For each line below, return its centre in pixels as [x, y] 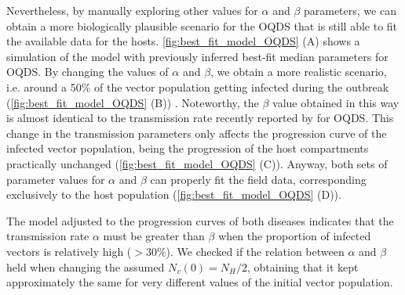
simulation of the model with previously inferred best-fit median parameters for [197, 56]
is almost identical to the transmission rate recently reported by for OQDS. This [200, 118]
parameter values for [56, 179]
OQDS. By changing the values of [88, 72]
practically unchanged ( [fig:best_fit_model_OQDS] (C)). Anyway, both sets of [197, 163]
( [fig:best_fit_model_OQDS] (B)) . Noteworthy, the [133, 102]
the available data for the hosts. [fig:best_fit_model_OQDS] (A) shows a [183, 41]
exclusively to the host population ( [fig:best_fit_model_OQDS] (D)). [174, 194]
